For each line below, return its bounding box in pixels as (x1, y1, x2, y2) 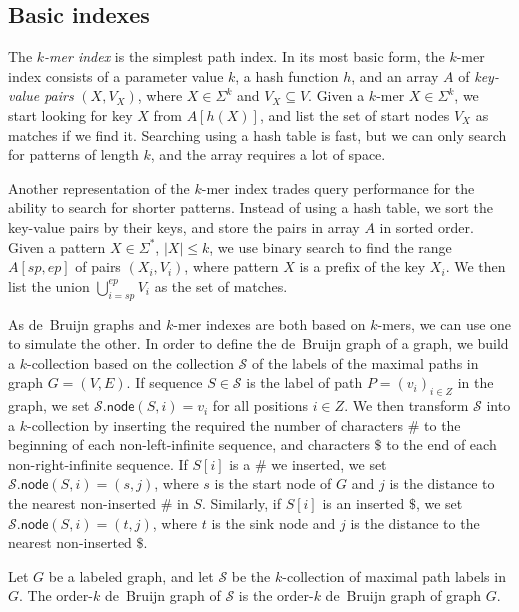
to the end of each (386, 434, 497, 455)
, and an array (351, 65, 439, 86)
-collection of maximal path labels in (282, 565, 506, 586)
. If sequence (126, 372, 203, 393)
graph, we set (8, 395, 90, 416)
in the (457, 372, 494, 393)
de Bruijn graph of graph (325, 585, 482, 606)
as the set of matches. (154, 275, 288, 296)
